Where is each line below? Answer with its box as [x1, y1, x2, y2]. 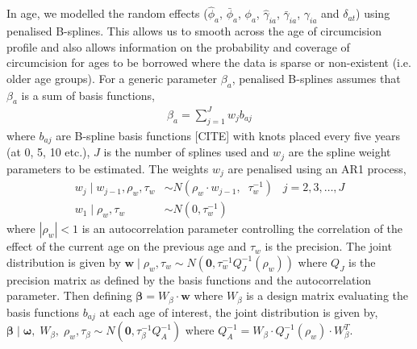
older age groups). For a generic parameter [6, 69, 218, 86]
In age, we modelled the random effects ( [6, 5, 208, 22]
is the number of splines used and [103, 143, 269, 160]
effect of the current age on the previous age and [6, 238, 247, 255]
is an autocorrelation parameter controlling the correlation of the [81, 220, 403, 237]
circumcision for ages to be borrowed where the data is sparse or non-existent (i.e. [6, 54, 411, 71]
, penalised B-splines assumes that [231, 69, 401, 86]
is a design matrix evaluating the [246, 287, 409, 304]
